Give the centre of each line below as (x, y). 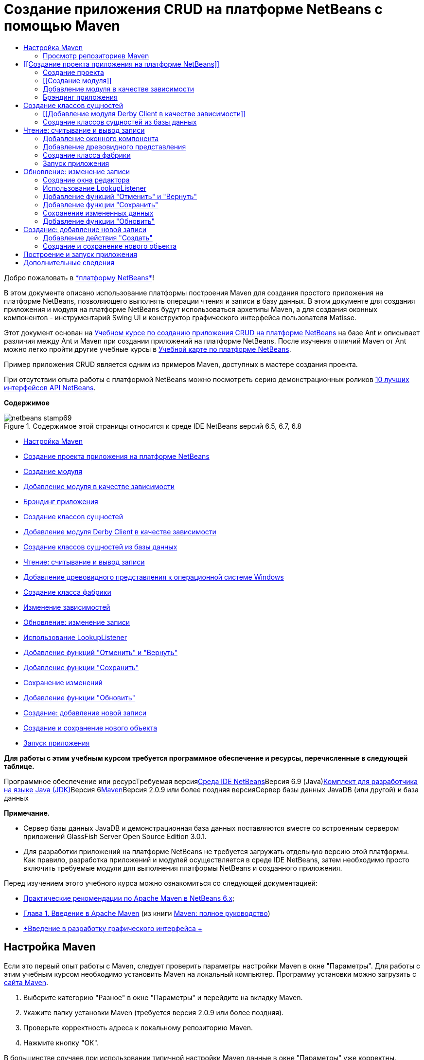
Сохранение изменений (63, 682)
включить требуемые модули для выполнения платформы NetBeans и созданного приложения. (183, 868)
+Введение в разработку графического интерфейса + (113, 928)
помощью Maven (62, 26)
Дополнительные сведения (69, 262)
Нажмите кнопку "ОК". (61, 1042)
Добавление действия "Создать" (98, 238)
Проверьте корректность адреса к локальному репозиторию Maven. (138, 1027)
